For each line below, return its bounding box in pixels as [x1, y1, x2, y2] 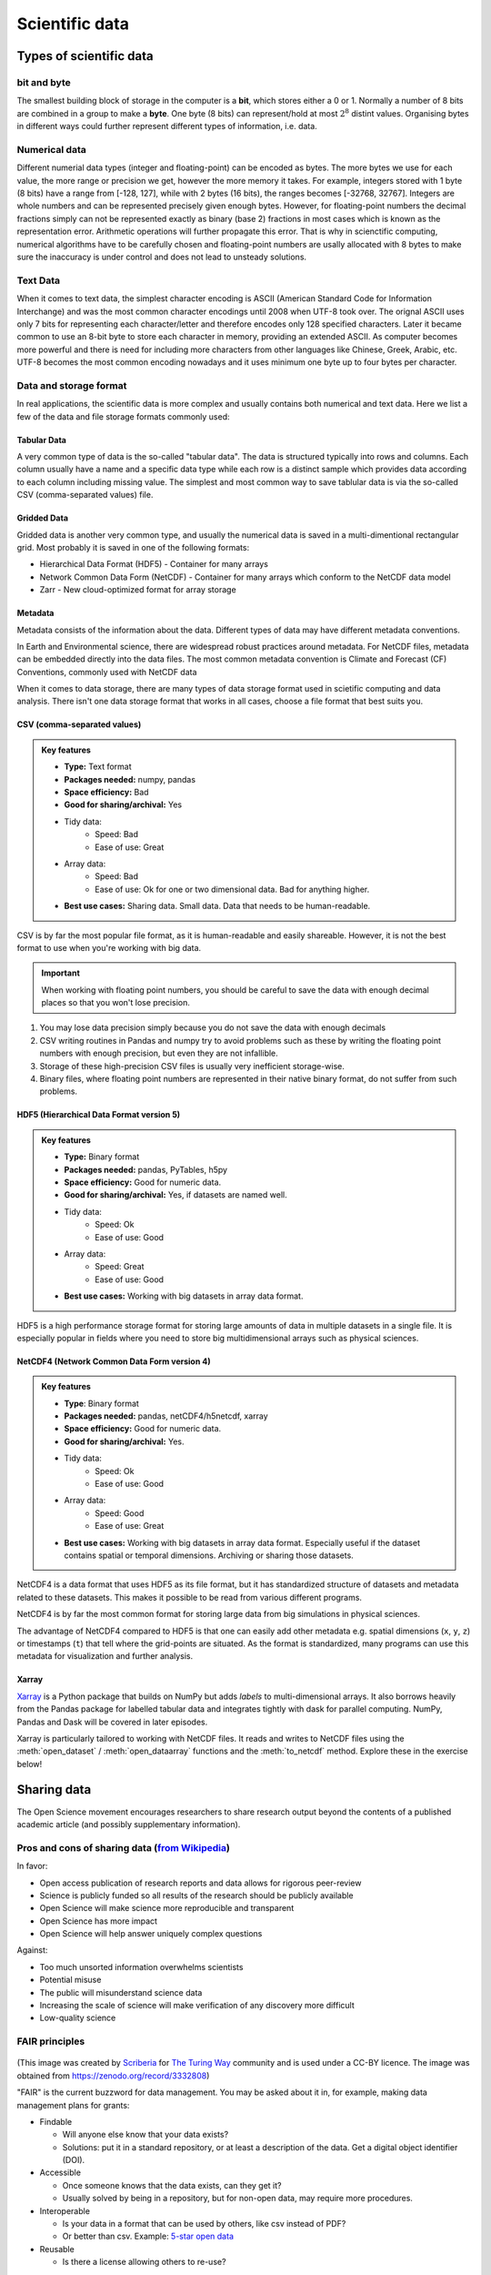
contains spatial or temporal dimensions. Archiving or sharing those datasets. [64, 1550, 354, 1561]
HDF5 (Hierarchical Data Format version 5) [16, 1109, 181, 1120]
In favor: [16, 1861, 48, 1872]
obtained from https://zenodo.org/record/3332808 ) [16, 2070, 210, 2081]
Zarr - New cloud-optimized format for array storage [39, 584, 236, 595]
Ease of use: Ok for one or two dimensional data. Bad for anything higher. [95, 884, 370, 895]
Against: [16, 1945, 48, 1956]
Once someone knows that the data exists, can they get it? [62, 2179, 282, 2190]
